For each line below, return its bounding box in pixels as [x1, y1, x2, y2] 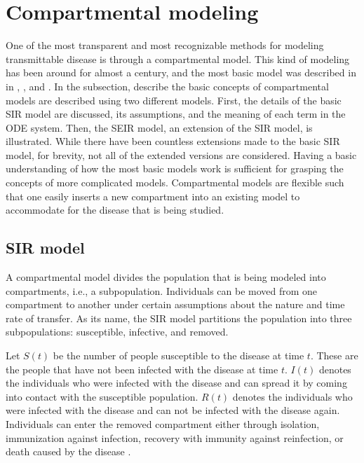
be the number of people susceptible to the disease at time [53, 348, 304, 363]
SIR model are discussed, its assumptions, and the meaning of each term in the [6, 106, 346, 121]
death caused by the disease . [6, 444, 131, 459]
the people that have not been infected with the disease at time [6, 361, 278, 376]
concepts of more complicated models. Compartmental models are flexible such [6, 175, 344, 190]
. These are [310, 348, 358, 363]
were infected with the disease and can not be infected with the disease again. [6, 403, 340, 417]
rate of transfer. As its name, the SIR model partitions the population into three [6, 310, 352, 325]
